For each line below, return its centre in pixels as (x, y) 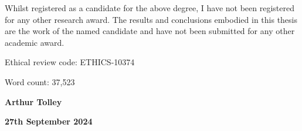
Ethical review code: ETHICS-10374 (70, 62)
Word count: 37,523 (40, 81)
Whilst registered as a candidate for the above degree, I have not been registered (150, 8)
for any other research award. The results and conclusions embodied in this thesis (151, 19)
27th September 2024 (49, 121)
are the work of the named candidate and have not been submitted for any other (150, 31)
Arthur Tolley (33, 101)
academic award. (35, 42)
